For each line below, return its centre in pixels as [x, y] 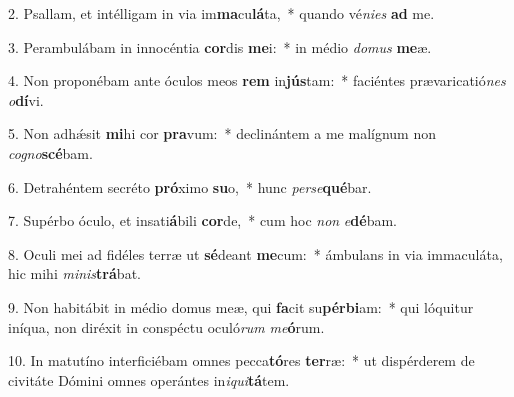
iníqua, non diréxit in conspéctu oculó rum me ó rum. [166, 326]
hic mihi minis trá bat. [74, 273]
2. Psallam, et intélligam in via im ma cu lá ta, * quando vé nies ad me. [221, 13]
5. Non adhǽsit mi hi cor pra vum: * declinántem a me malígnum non [222, 133]
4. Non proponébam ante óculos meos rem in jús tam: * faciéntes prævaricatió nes [257, 80]
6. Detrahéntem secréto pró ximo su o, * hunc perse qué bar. [190, 186]
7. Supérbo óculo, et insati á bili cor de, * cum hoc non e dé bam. [202, 220]
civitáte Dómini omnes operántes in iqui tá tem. [149, 379]
